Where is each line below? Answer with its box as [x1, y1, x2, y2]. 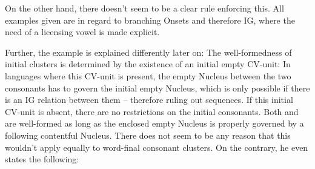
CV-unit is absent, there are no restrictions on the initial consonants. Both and [5, 105, 299, 118]
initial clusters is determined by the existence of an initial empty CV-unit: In [5, 58, 291, 70]
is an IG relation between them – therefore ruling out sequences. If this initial [5, 93, 293, 106]
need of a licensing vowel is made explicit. [5, 25, 160, 38]
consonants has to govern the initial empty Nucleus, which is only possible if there [5, 81, 310, 94]
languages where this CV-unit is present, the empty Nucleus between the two [5, 69, 291, 82]
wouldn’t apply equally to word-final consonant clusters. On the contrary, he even [5, 141, 308, 153]
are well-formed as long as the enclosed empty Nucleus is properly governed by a [5, 117, 304, 130]
